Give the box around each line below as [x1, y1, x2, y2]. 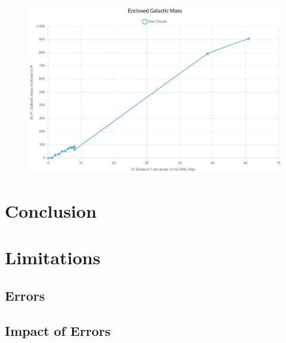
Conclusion [5, 199, 97, 223]
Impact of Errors [5, 321, 111, 339]
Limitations [5, 245, 101, 270]
